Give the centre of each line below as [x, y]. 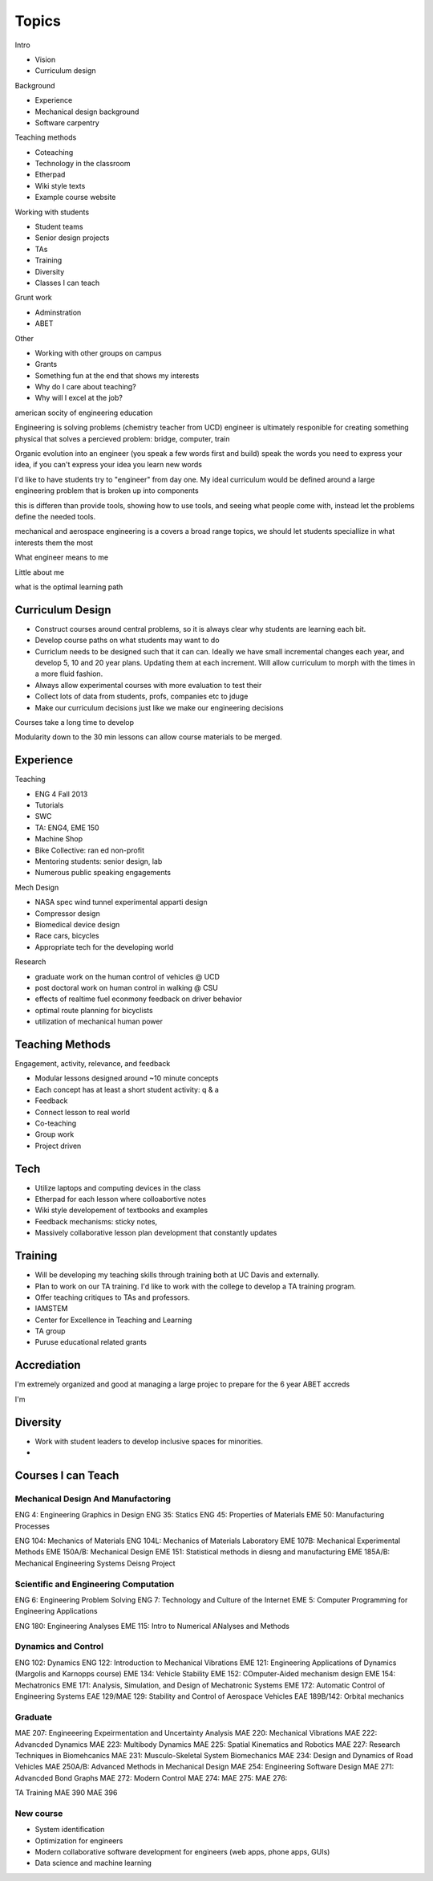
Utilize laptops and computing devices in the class [118, 1187]
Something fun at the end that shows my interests [117, 375]
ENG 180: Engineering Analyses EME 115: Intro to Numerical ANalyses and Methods [152, 1626]
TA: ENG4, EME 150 [67, 828]
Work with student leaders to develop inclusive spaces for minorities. [149, 1441]
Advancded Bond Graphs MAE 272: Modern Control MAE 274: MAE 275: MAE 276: [151, 1777]
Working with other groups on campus [98, 352]
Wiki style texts [60, 185]
